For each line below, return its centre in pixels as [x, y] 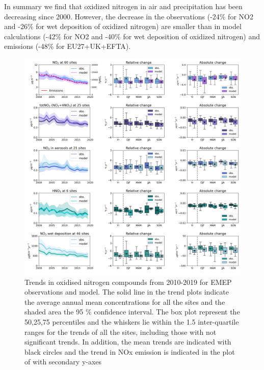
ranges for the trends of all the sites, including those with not [121, 332]
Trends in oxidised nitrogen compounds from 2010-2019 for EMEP [128, 282]
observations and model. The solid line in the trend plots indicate [127, 292]
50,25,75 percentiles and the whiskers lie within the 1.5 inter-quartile [132, 321]
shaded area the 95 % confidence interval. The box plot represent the [132, 312]
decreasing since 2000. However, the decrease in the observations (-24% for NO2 [129, 16]
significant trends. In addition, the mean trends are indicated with [128, 342]
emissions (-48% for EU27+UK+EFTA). [68, 46]
